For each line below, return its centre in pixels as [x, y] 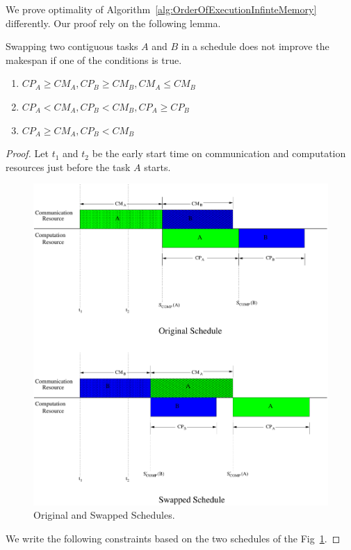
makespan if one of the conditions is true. [94, 59]
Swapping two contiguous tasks [72, 46]
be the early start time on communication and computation [219, 153]
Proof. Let [27, 153]
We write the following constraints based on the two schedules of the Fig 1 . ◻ [173, 538]
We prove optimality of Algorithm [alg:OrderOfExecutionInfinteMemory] [161, 9]
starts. [157, 167]
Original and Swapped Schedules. [104, 515]
